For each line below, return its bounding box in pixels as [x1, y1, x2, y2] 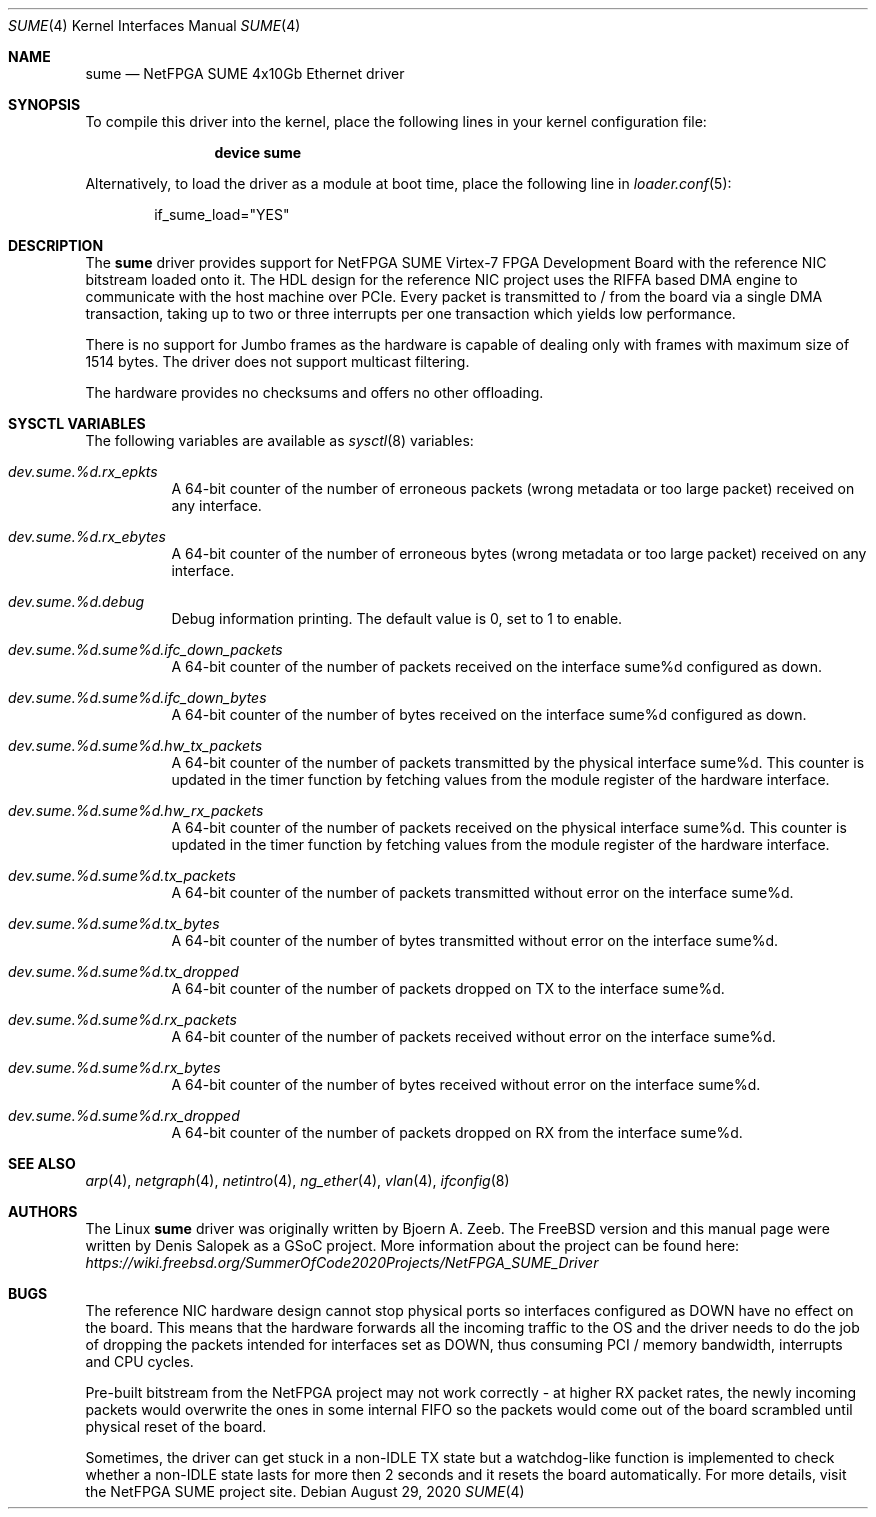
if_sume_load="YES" [154, 206, 290, 223]
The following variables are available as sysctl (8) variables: [85, 432, 474, 449]
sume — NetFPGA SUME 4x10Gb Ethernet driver [85, 65, 405, 82]
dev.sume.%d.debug [8, 593, 145, 610]
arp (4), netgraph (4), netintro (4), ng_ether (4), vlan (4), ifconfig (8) [85, 1172, 510, 1189]
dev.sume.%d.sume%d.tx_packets [8, 867, 236, 884]
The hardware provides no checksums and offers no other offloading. [85, 384, 544, 401]
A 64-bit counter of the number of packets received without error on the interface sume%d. [171, 1028, 776, 1045]
